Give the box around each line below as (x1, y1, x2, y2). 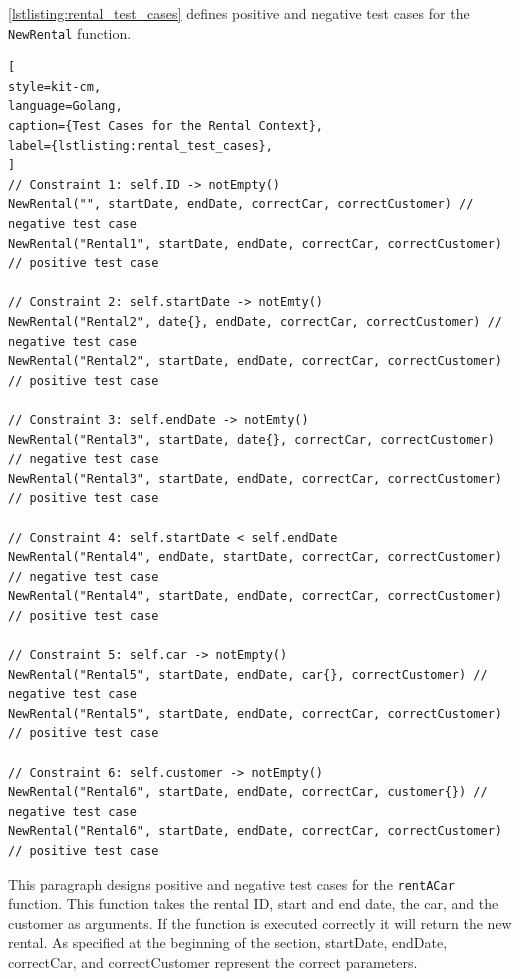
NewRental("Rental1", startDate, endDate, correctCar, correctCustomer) (8, 236, 502, 251)
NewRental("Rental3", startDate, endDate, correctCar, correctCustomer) (8, 471, 502, 486)
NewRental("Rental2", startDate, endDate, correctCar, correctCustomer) (8, 354, 502, 369)
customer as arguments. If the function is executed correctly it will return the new (8, 912, 512, 933)
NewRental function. (8, 22, 132, 43)
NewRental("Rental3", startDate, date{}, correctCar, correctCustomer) (8, 432, 495, 447)
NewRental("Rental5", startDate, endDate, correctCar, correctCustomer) (8, 706, 502, 721)
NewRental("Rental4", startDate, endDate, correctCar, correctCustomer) (8, 589, 502, 604)
